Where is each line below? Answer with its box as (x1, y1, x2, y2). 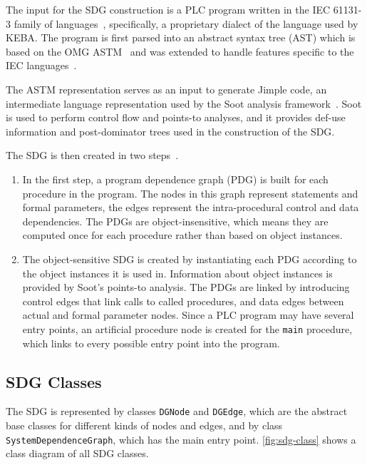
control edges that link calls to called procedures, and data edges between (22, 293, 344, 308)
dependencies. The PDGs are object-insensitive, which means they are (22, 213, 329, 228)
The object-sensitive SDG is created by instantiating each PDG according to (22, 251, 357, 266)
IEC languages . (6, 58, 77, 73)
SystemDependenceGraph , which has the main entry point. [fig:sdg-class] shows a (6, 431, 356, 446)
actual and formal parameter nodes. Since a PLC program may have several (22, 307, 354, 322)
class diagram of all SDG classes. (6, 446, 149, 461)
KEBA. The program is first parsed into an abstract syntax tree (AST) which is (6, 30, 356, 45)
